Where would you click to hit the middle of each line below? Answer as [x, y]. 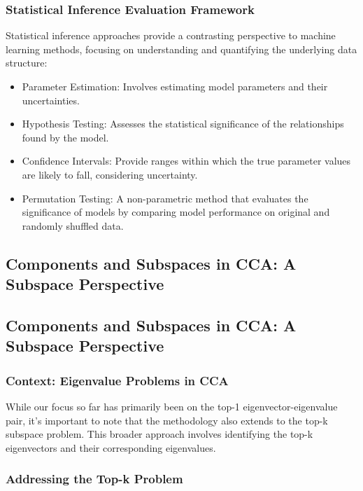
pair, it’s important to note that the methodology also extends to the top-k [167, 420]
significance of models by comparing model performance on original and [176, 212]
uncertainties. [51, 100]
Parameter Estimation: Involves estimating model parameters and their [175, 86]
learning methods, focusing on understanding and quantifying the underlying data [181, 49]
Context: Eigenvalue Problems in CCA [117, 380]
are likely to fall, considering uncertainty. [110, 174]
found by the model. [65, 137]
